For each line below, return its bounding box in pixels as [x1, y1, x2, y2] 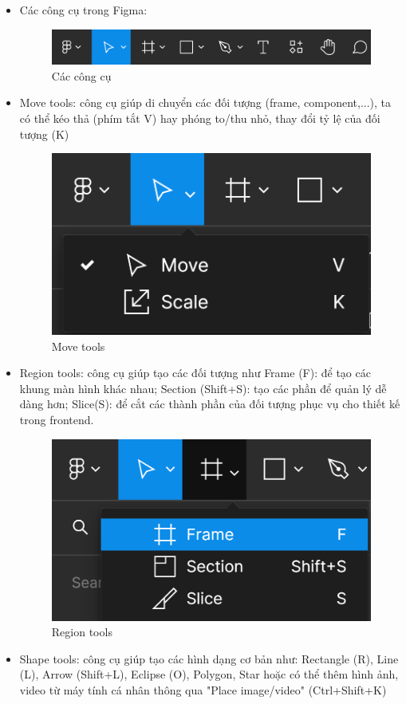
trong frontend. [19, 411, 94, 427]
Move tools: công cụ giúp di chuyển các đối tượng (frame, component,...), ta [19, 94, 392, 111]
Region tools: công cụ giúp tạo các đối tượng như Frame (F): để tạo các [19, 364, 371, 381]
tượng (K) [19, 125, 69, 142]
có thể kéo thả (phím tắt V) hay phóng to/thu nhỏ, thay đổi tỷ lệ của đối [19, 110, 380, 127]
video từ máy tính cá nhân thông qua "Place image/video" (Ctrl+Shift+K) [19, 682, 387, 698]
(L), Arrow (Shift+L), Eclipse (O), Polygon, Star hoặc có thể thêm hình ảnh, [19, 666, 399, 682]
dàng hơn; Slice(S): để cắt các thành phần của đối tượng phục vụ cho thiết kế [19, 395, 400, 412]
